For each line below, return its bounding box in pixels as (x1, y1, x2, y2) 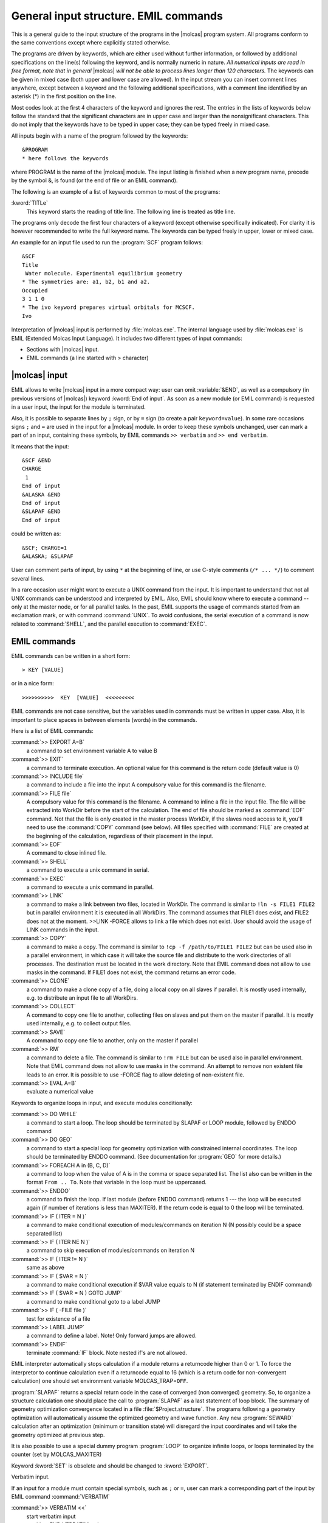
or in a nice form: (11, 680, 54, 687)
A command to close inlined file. (26, 849, 107, 857)
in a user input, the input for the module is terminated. (11, 403, 146, 411)
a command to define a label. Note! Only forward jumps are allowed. (26, 1332, 197, 1340)
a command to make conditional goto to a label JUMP (26, 1298, 160, 1305)
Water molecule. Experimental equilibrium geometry (25, 270, 182, 277)
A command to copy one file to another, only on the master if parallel (26, 1037, 199, 1044)
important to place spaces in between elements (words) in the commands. (11, 716, 197, 723)
